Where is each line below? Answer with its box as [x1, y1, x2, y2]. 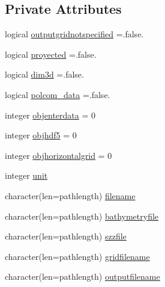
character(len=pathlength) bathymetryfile [5, 209, 159, 222]
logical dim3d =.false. [5, 68, 84, 81]
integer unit [5, 169, 48, 182]
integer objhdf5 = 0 [5, 129, 77, 141]
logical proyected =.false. [5, 48, 97, 60]
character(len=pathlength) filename [5, 189, 136, 202]
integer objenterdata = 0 [5, 108, 95, 121]
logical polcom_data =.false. [5, 88, 110, 100]
